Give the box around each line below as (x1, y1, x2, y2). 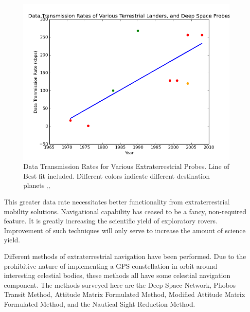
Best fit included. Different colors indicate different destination (23, 170, 210, 181)
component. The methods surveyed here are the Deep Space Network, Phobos (4, 279, 236, 290)
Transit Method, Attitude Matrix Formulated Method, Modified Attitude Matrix (4, 289, 245, 299)
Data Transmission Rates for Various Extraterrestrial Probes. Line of (23, 161, 230, 171)
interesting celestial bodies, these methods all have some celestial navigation (4, 270, 231, 280)
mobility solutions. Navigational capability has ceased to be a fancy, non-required (4, 206, 247, 216)
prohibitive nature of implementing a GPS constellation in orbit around (4, 260, 217, 271)
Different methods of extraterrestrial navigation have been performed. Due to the (4, 251, 246, 261)
